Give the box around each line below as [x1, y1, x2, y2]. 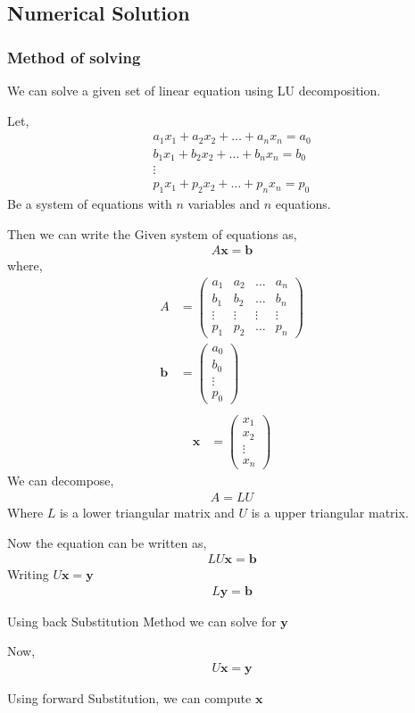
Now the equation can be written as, [7, 533, 207, 551]
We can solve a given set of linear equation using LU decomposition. [7, 81, 381, 99]
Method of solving [7, 46, 141, 68]
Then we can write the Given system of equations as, [7, 224, 297, 243]
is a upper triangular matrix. [251, 502, 409, 521]
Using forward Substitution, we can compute [7, 689, 252, 708]
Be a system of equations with [7, 195, 172, 213]
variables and [187, 195, 261, 213]
